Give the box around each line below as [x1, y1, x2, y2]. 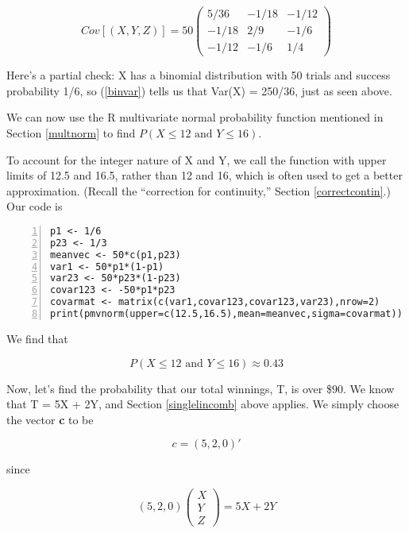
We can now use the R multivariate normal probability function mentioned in [6, 109, 384, 126]
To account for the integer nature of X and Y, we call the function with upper [6, 151, 387, 168]
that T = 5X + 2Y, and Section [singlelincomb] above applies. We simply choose [6, 396, 399, 412]
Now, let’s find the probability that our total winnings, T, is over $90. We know [6, 380, 395, 396]
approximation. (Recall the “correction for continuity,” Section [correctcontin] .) [6, 182, 391, 199]
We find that [6, 330, 68, 346]
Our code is [6, 198, 63, 214]
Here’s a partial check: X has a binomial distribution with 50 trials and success [6, 67, 391, 83]
